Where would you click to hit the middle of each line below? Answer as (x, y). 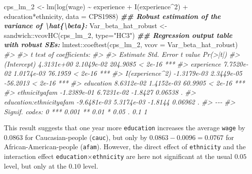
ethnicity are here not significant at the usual (162, 156)
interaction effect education (46, 156)
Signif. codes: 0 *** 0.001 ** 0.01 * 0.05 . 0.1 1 (76, 111)
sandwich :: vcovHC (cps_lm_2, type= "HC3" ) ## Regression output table (118, 35)
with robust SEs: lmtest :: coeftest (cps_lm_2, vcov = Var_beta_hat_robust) (121, 44)
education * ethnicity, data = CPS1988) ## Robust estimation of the (112, 16)
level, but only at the (35, 165)
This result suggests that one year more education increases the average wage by (125, 128)
